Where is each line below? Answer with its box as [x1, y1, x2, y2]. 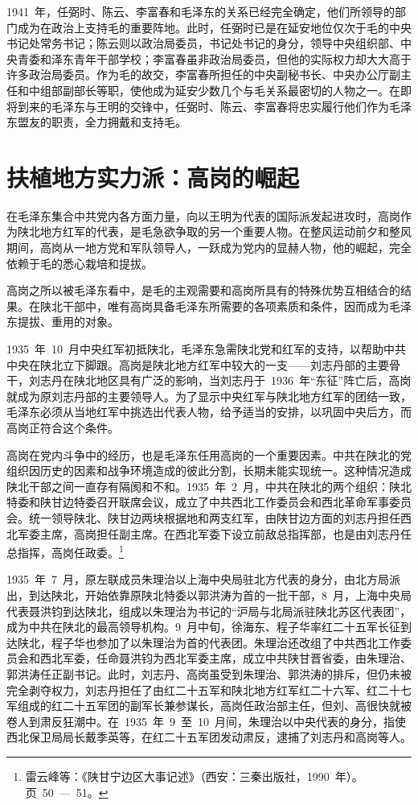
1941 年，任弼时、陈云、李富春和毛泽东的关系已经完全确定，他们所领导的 [6, 3, 395, 19]
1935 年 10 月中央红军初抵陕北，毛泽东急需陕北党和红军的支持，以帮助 [6, 341, 383, 357]
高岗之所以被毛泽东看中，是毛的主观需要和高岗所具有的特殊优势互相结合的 [6, 282, 400, 299]
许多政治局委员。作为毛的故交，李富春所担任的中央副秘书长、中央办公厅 [6, 66, 389, 83]
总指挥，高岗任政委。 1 [6, 542, 124, 560]
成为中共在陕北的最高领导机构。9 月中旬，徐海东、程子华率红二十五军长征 [6, 618, 400, 635]
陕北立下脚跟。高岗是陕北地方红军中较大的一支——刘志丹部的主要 [39, 356, 389, 373]
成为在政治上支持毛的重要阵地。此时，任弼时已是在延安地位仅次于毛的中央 [17, 19, 412, 35]
